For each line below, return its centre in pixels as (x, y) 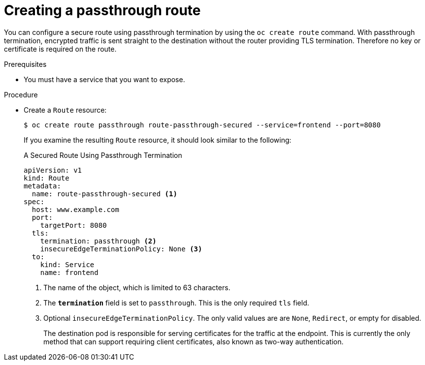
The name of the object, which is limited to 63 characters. (137, 287)
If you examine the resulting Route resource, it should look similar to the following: (158, 140)
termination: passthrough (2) (98, 241)
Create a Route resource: (65, 110)
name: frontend (69, 272)
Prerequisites (25, 64)
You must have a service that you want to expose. (104, 79)
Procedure (21, 94)
